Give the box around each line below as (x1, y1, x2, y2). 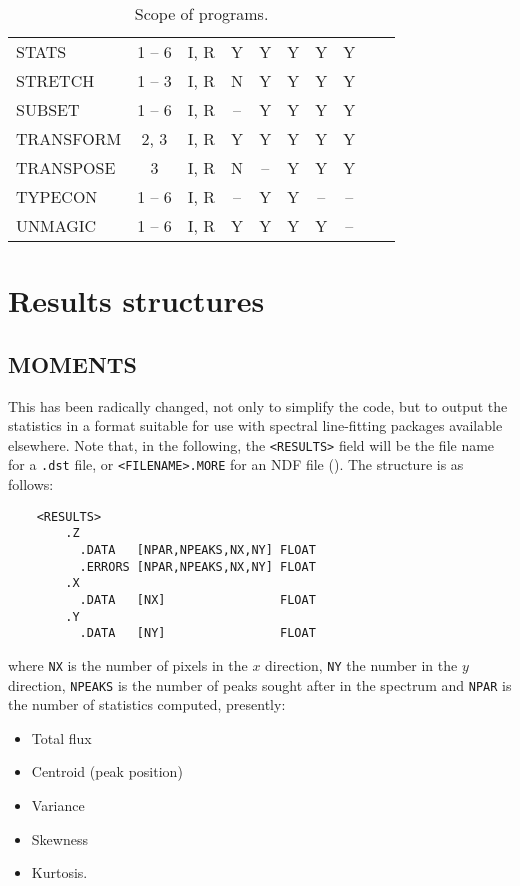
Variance (31, 795, 85, 816)
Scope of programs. (134, 2, 269, 25)
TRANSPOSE (16, 156, 116, 179)
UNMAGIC (16, 214, 97, 237)
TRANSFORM (16, 127, 122, 150)
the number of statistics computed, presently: (8, 694, 286, 715)
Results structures (8, 280, 265, 321)
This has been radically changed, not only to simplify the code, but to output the (8, 395, 508, 416)
